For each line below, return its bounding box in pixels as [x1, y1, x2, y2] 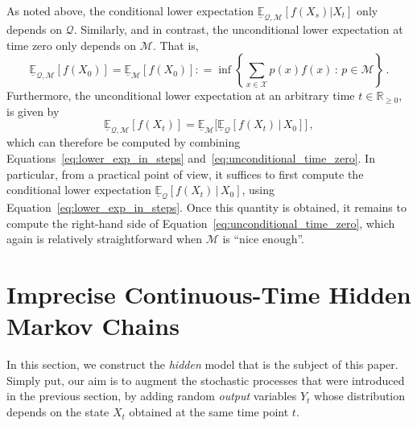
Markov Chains [6, 309, 180, 342]
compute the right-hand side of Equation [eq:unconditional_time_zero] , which [6, 214, 395, 231]
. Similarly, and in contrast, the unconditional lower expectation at [73, 21, 403, 38]
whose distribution [314, 387, 406, 404]
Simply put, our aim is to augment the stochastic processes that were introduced [6, 371, 405, 388]
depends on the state [6, 403, 109, 420]
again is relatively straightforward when [6, 230, 202, 247]
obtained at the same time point [129, 403, 289, 420]
